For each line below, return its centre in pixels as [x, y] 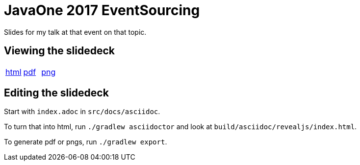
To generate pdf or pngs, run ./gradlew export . [86, 142]
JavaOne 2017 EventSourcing [102, 10]
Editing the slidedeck [56, 93]
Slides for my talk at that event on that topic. [75, 32]
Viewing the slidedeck [59, 51]
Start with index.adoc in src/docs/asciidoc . [82, 112]
